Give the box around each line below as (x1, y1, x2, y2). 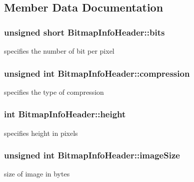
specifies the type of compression (4, 86, 104, 97)
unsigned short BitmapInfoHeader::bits (4, 26, 165, 38)
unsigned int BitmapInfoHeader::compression (4, 67, 190, 79)
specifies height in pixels (4, 127, 78, 138)
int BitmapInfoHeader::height (4, 108, 126, 120)
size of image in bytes (4, 168, 70, 179)
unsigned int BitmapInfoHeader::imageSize (4, 149, 180, 161)
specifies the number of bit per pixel (4, 46, 114, 56)
